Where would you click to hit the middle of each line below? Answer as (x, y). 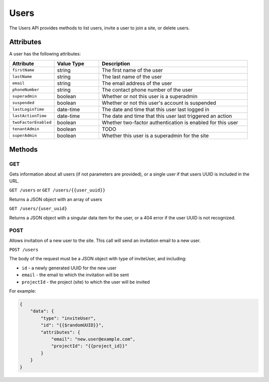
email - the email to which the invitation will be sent (75, 275)
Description (116, 63)
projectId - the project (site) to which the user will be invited (86, 282)
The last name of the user (132, 76)
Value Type (71, 63)
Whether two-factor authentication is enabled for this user (170, 122)
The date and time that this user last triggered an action (167, 116)
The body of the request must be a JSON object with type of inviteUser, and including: (98, 259)
